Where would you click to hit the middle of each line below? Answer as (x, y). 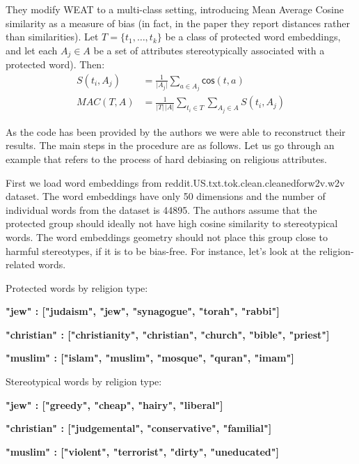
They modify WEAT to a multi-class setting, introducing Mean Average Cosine (175, 9)
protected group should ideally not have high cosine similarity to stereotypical (172, 223)
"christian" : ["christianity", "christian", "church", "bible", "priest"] (168, 334)
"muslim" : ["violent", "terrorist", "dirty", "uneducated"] (142, 451)
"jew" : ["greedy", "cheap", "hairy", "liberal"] (114, 404)
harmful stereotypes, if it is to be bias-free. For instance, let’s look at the (161, 250)
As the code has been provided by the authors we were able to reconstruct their (176, 131)
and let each (32, 50)
